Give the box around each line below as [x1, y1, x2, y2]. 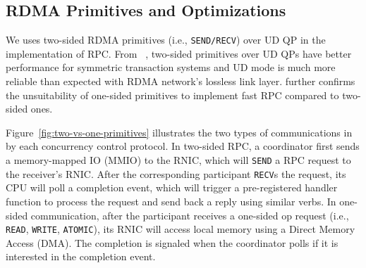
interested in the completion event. [6, 249, 156, 264]
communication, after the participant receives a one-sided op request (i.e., [30, 208, 349, 222]
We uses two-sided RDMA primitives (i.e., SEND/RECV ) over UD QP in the [6, 32, 326, 47]
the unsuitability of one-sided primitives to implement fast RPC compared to [6, 87, 339, 102]
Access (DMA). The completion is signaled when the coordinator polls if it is [6, 235, 338, 250]
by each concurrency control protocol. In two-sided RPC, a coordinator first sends [6, 139, 360, 153]
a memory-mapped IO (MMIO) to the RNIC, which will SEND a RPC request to [6, 153, 351, 167]
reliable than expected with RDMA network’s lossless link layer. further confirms [6, 74, 355, 89]
